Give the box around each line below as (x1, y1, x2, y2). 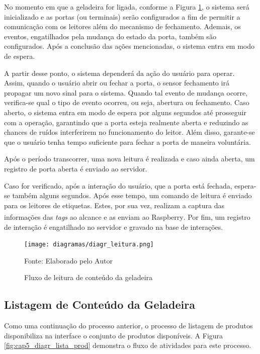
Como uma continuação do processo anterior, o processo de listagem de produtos (4, 320, 253, 331)
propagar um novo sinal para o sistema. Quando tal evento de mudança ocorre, (4, 87, 248, 98)
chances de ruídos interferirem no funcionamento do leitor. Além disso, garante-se (4, 127, 255, 137)
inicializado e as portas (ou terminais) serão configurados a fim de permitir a (4, 11, 240, 22)
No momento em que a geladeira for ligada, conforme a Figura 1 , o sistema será (4, 2, 249, 12)
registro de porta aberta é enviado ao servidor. (4, 163, 147, 173)
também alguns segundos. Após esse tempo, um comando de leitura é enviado (12, 190, 252, 201)
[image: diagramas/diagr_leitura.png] (24, 241, 154, 248)
